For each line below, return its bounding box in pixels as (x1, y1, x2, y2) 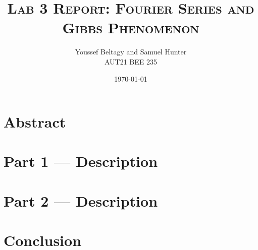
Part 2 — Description (4, 190, 158, 211)
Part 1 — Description (4, 151, 158, 171)
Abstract (4, 111, 66, 132)
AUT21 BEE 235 (104, 56, 158, 67)
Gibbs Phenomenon (62, 17, 199, 38)
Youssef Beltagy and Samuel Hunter (75, 46, 187, 57)
